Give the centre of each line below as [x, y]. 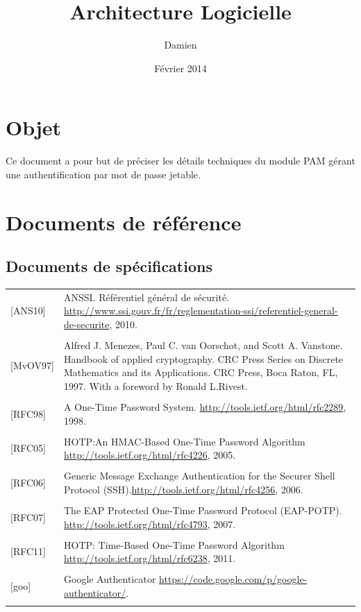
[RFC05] [28, 448]
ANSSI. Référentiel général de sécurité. [147, 297]
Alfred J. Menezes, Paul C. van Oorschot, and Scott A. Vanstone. [203, 345]
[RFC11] [28, 551]
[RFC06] [28, 483]
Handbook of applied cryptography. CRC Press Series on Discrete [204, 358]
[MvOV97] [33, 365]
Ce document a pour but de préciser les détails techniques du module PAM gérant [180, 161]
